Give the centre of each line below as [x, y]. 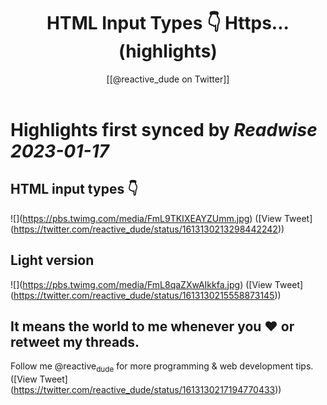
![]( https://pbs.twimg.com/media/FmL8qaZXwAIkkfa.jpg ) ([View [141, 284]
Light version [52, 260]
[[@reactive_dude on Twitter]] [168, 79]
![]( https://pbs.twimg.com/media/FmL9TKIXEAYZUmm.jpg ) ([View [146, 218]
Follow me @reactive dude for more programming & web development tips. [162, 367]
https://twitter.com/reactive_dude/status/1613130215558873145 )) [147, 295]
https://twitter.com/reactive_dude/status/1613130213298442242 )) [149, 229]
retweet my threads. [75, 341]
